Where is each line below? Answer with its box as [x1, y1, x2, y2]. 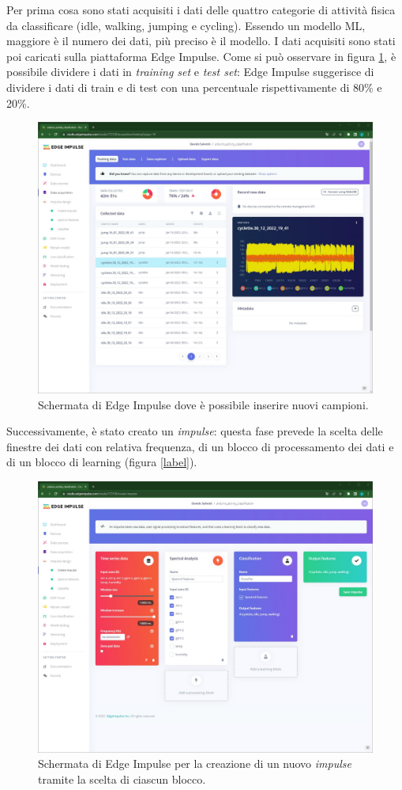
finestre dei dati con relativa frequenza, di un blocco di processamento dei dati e [6, 438, 394, 454]
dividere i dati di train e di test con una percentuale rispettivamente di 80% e [6, 78, 382, 95]
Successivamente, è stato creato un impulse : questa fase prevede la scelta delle [6, 423, 383, 439]
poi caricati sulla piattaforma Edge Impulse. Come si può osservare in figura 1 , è [6, 47, 396, 64]
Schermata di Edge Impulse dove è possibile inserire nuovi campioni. [38, 396, 369, 412]
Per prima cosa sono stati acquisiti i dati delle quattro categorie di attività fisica [6, 2, 396, 17]
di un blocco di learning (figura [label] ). [6, 454, 197, 470]
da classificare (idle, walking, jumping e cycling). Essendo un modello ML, [6, 17, 366, 33]
